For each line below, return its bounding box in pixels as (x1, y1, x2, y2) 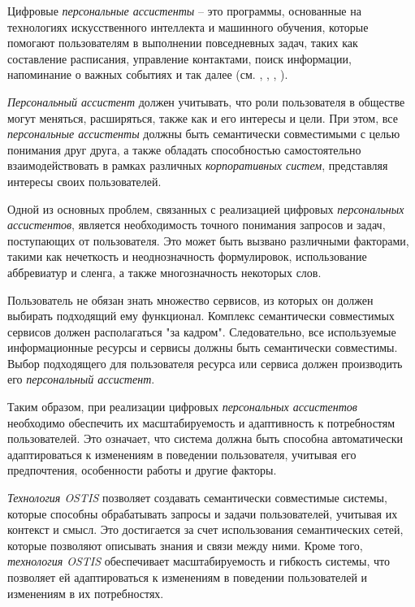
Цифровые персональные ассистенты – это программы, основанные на (7, 2, 361, 19)
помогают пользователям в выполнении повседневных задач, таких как (7, 34, 358, 51)
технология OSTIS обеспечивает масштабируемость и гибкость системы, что (7, 553, 390, 570)
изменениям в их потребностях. (7, 584, 164, 601)
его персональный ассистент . (7, 371, 155, 388)
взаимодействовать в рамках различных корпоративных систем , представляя (7, 157, 388, 174)
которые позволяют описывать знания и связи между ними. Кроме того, (7, 536, 363, 553)
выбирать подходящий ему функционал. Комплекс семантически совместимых (7, 307, 395, 324)
